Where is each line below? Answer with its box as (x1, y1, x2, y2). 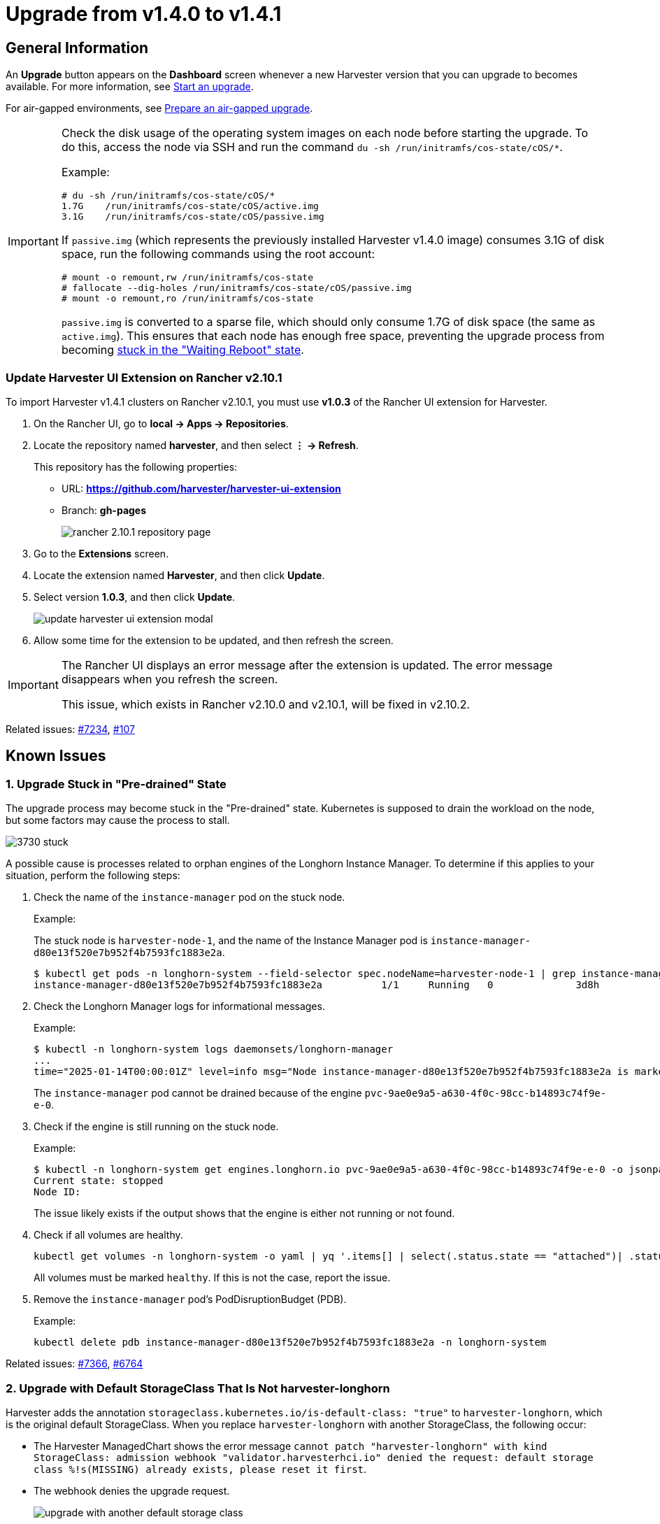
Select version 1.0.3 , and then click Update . (34, 590, 236, 603)
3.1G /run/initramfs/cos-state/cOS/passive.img (61, 211, 324, 222)
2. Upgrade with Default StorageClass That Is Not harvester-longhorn (6, 1381, 390, 1395)
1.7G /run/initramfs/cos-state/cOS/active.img (61, 201, 319, 212)
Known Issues (6, 747, 106, 765)
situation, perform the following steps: (6, 869, 180, 882)
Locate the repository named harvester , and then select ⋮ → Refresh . (34, 439, 359, 451)
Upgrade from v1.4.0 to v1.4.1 (6, 2, 282, 26)
